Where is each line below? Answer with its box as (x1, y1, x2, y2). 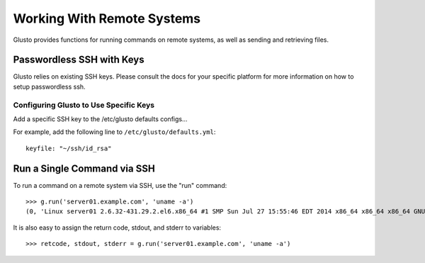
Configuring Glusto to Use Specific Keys (13, 100, 155, 110)
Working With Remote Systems (13, 11, 201, 26)
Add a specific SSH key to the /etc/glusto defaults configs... (13, 114, 188, 123)
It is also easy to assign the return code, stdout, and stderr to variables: (13, 223, 222, 232)
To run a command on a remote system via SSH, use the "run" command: (13, 181, 227, 189)
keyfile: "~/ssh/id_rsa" (25, 144, 112, 152)
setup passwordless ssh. (13, 82, 86, 91)
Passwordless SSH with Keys (13, 54, 144, 66)
